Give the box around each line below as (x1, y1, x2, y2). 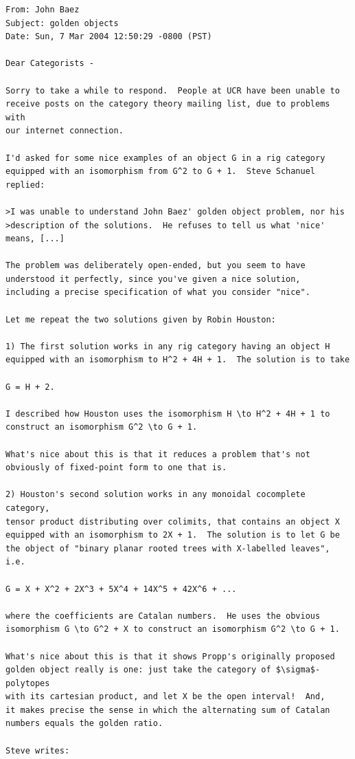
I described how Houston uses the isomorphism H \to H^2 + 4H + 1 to (5, 408, 330, 419)
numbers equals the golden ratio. (5, 718, 163, 729)
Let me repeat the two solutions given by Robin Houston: (5, 314, 276, 324)
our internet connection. (5, 126, 124, 136)
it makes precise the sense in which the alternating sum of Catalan (5, 705, 330, 715)
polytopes (5, 678, 50, 688)
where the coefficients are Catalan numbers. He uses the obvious (5, 610, 321, 621)
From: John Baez (5, 5, 80, 14)
